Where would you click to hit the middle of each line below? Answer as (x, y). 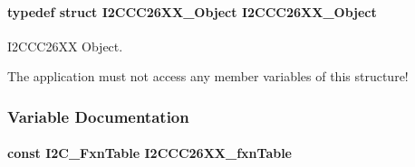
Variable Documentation (98, 116)
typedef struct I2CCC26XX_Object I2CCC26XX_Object (192, 11)
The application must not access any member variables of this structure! (208, 76)
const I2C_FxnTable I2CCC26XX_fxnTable (150, 153)
